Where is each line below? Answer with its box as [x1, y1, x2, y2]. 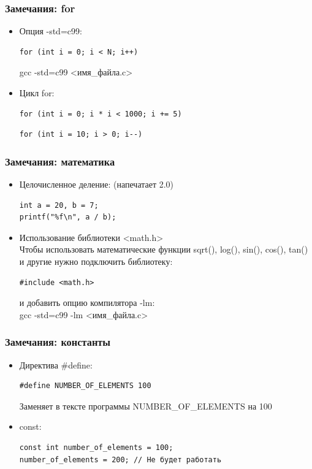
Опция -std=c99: [19, 25, 82, 37]
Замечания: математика [5, 153, 115, 169]
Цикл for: [19, 86, 55, 99]
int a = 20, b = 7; [19, 200, 99, 210]
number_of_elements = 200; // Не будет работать [19, 455, 222, 464]
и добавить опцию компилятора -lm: [19, 296, 155, 309]
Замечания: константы [5, 334, 111, 349]
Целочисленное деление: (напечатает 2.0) [19, 178, 174, 190]
